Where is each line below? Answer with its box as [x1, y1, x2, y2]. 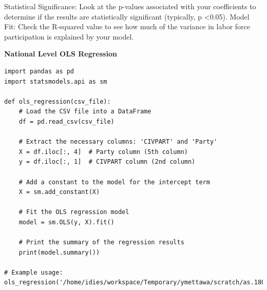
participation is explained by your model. [4, 31, 134, 42]
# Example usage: [4, 268, 63, 276]
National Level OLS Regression [4, 48, 117, 59]
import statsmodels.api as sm [4, 78, 107, 85]
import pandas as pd [4, 67, 74, 75]
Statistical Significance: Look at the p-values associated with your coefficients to [4, 1, 256, 11]
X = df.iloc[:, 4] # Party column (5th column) [18, 148, 188, 156]
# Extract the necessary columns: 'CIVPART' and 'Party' [18, 138, 218, 146]
